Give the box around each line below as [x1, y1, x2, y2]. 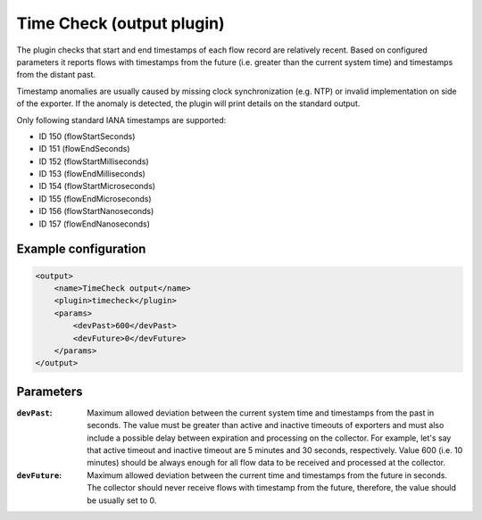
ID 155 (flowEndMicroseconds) [38, 193, 152, 204]
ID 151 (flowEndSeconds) [38, 144, 130, 154]
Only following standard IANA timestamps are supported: [16, 114, 227, 125]
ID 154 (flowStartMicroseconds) [38, 181, 156, 192]
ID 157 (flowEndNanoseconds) [38, 219, 151, 229]
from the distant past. [16, 70, 96, 80]
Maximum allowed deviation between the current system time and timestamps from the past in [87, 407, 435, 418]
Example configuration [16, 242, 146, 257]
